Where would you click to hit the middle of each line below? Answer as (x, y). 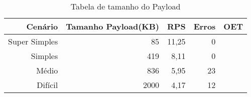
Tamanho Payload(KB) (113, 26)
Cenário (42, 26)
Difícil (47, 85)
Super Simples (33, 41)
